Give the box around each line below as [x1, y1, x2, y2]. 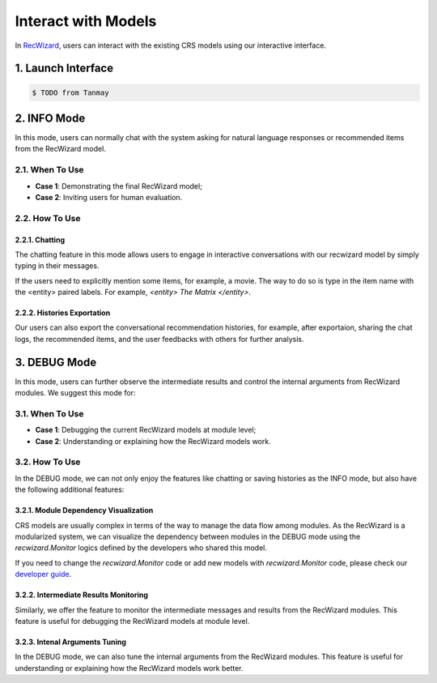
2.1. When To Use [15, 164, 84, 176]
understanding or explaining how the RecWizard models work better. [15, 663, 244, 672]
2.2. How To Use [15, 212, 81, 224]
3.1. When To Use [15, 408, 84, 419]
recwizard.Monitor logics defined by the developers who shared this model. [15, 543, 267, 553]
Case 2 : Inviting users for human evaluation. [35, 192, 183, 202]
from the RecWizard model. [15, 144, 107, 154]
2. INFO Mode [15, 111, 86, 125]
